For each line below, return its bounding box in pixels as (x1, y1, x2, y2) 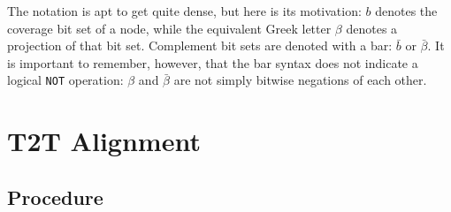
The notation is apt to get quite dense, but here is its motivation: (7, 2, 362, 19)
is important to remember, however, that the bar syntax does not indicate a (7, 53, 418, 72)
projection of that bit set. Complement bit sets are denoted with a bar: (7, 36, 393, 55)
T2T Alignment (7, 123, 201, 159)
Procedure (7, 183, 103, 210)
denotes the (375, 2, 438, 19)
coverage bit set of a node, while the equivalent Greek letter (7, 19, 332, 37)
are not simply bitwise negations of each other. (173, 71, 427, 89)
